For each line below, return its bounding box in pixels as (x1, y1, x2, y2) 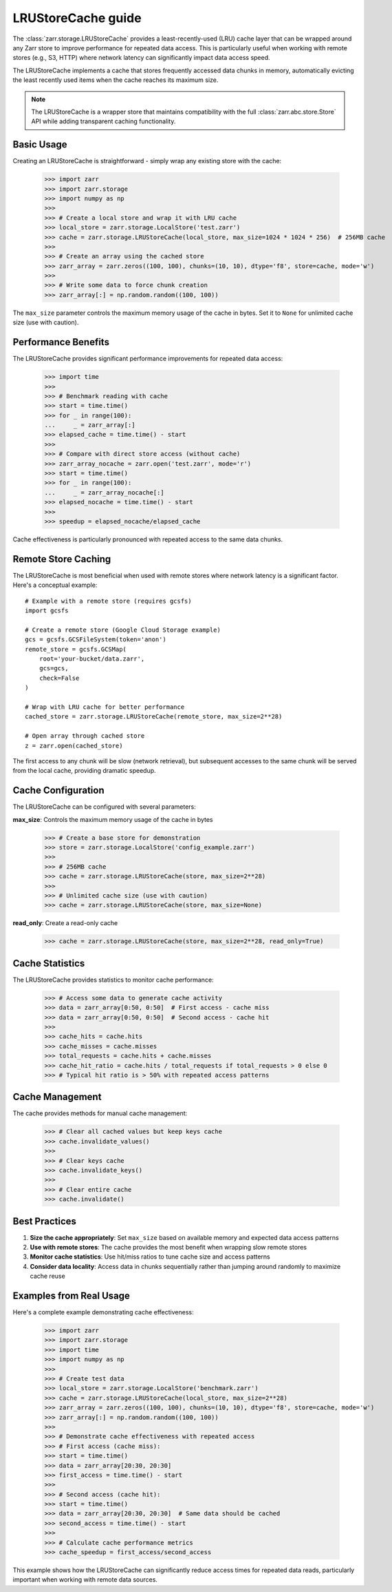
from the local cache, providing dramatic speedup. (12, 767, 156, 775)
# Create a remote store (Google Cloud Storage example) (25, 626, 221, 634)
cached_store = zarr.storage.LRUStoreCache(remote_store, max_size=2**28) (25, 713, 283, 721)
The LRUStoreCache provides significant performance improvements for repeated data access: (12, 355, 283, 363)
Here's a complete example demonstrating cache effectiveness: (12, 1308, 194, 1316)
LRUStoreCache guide (12, 10, 142, 25)
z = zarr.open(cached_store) (25, 741, 123, 750)
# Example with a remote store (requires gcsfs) (25, 597, 192, 605)
